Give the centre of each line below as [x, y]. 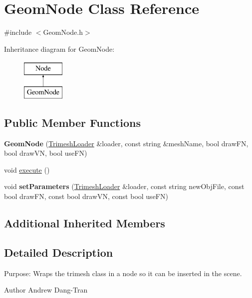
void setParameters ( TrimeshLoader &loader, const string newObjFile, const [124, 186]
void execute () [27, 169]
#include [18, 32]
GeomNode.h [63, 32]
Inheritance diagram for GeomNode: [59, 49]
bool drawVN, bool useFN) [46, 153]
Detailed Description [59, 252]
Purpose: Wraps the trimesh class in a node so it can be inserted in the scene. [123, 273]
